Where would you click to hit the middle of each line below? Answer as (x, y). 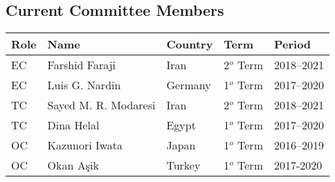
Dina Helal (73, 125)
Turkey (183, 165)
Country (190, 44)
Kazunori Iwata (85, 145)
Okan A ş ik (73, 165)
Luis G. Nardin (84, 85)
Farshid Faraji (81, 65)
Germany (189, 85)
